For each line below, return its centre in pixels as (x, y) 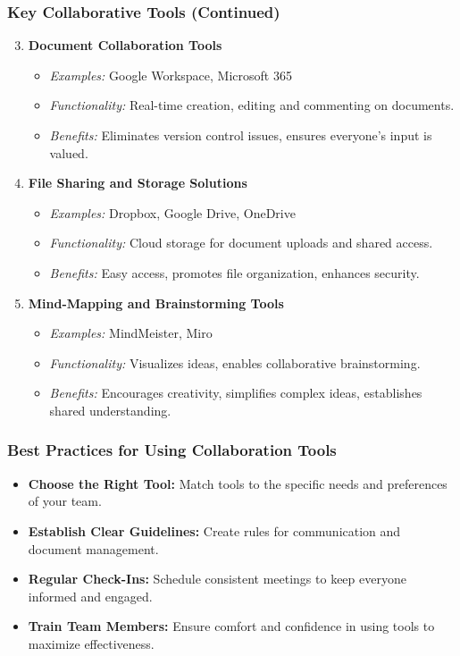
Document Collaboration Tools (125, 45)
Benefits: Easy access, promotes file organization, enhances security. (234, 272)
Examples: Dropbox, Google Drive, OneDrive (172, 212)
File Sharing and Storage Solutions (138, 183)
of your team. (65, 501)
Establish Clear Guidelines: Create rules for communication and (214, 530)
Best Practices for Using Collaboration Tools (172, 450)
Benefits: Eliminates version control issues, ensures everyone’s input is (241, 135)
